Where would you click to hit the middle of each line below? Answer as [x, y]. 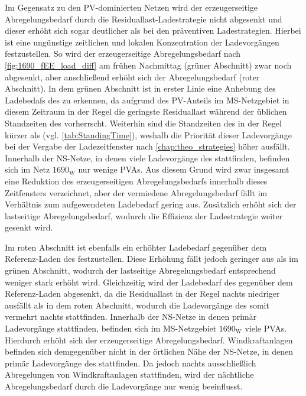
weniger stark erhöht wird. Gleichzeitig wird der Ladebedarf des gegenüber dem [149, 282]
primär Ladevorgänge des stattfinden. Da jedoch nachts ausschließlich [131, 363]
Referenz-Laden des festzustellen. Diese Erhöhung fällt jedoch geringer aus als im [152, 259]
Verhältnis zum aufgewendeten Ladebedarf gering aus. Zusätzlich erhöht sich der [151, 204]
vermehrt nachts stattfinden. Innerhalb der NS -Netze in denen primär [131, 317]
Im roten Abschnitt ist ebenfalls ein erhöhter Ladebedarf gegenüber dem [136, 247]
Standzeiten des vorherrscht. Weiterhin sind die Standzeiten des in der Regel [143, 123]
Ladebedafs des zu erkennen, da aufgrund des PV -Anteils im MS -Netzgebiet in [147, 100]
